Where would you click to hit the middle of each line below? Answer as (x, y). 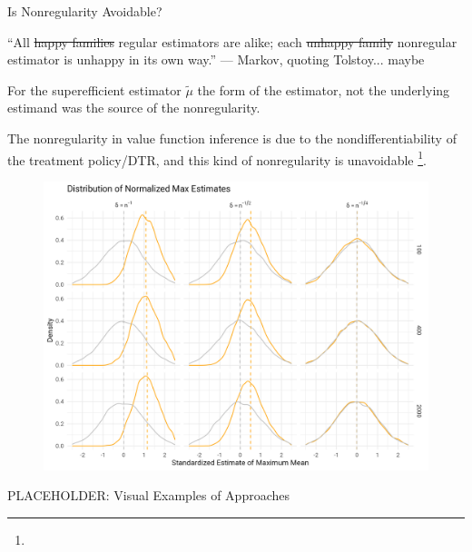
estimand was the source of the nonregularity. (134, 108)
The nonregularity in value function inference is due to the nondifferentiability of (232, 138)
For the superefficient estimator (94, 89)
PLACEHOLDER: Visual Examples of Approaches (149, 495)
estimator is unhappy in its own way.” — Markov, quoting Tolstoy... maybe (216, 59)
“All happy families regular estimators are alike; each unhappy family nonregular (232, 41)
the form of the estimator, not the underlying (324, 89)
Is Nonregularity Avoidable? (85, 11)
